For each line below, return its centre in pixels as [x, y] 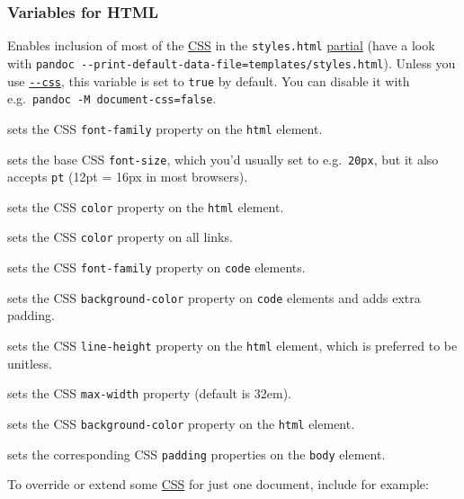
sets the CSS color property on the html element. [146, 206]
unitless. [30, 363]
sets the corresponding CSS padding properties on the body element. [196, 454]
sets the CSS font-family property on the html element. [165, 128]
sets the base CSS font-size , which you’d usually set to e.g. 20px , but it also [223, 159]
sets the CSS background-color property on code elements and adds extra [214, 297]
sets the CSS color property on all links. [120, 237]
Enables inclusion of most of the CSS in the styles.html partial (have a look [221, 45]
